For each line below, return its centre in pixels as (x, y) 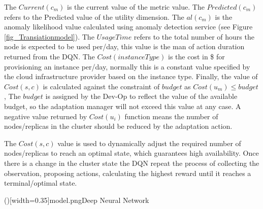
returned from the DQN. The (50, 56)
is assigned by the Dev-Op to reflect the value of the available (141, 96)
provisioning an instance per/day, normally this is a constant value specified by (127, 66)
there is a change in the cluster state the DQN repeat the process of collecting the (132, 163)
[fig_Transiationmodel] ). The (49, 36)
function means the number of (171, 116)
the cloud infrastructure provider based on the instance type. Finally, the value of (131, 76)
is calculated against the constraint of (101, 86)
